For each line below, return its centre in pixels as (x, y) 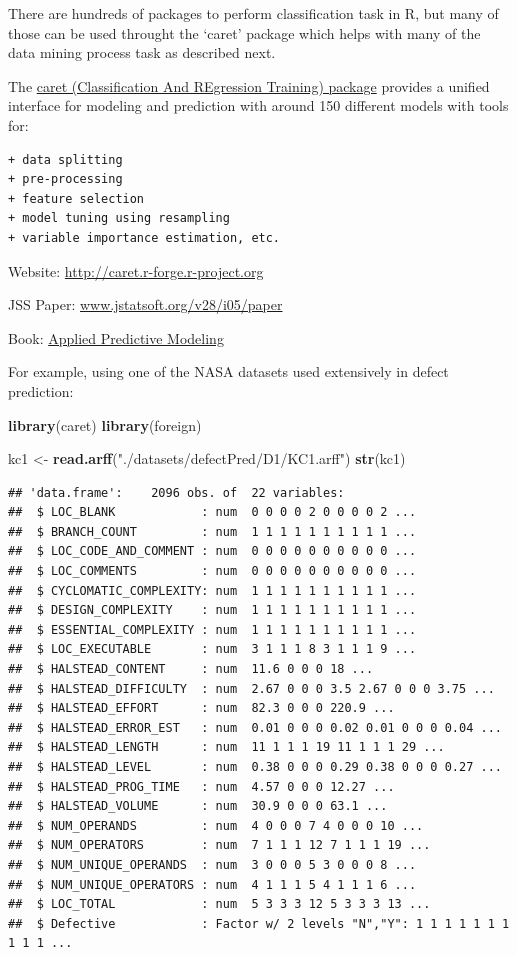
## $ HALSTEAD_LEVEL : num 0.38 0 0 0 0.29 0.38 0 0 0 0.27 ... (255, 767)
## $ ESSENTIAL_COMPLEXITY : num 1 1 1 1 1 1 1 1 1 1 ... (212, 629)
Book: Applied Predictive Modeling (116, 337)
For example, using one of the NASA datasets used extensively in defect (228, 371)
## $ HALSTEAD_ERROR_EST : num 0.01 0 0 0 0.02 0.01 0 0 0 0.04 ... (255, 727)
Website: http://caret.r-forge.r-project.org (136, 270)
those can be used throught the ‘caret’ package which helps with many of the (244, 32)
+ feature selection (76, 198)
